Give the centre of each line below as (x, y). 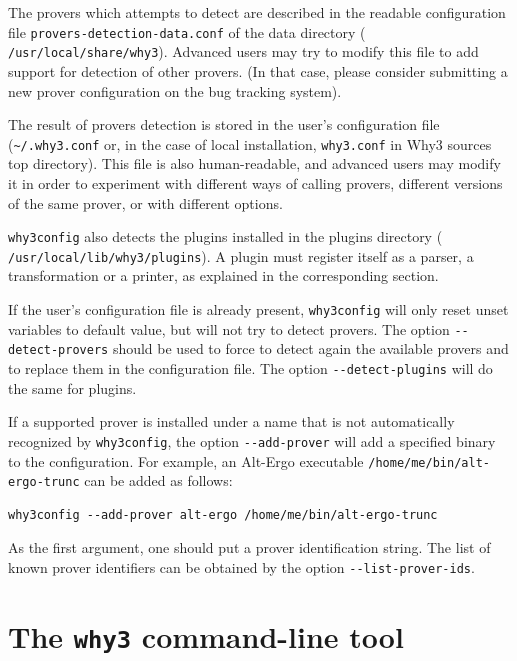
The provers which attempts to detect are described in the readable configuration (257, 12)
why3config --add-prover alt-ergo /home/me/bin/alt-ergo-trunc (223, 514)
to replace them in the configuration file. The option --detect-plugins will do (250, 368)
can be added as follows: (158, 480)
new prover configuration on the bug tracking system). (175, 90)
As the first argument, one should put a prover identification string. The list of (249, 547)
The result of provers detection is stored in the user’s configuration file (224, 124)
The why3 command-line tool (206, 635)
